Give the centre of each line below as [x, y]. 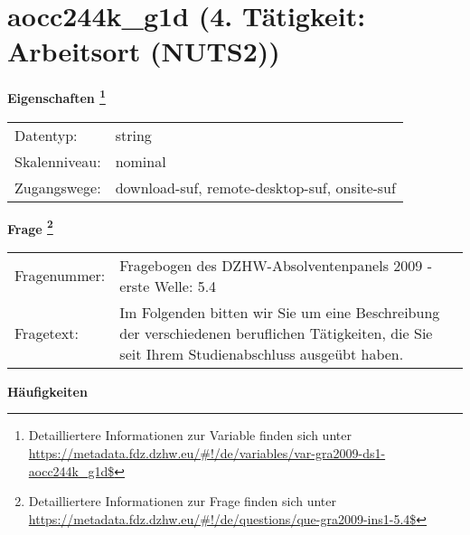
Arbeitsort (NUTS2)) [144, 51]
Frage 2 [30, 227]
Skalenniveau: [58, 161]
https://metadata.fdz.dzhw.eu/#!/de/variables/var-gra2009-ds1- [207, 453]
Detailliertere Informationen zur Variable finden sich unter [190, 435]
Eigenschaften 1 [56, 96]
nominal [141, 161]
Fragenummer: [60, 276]
